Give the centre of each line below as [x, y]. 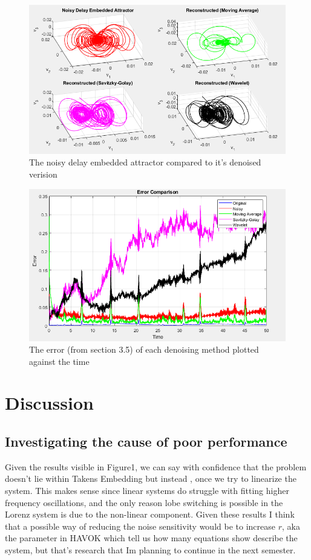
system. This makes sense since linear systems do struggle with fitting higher [147, 491]
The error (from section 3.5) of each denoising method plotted [144, 349]
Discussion [49, 403]
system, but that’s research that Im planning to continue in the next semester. [150, 550]
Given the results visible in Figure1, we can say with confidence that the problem [156, 466]
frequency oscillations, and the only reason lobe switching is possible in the [144, 502]
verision [43, 174]
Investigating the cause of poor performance [146, 442]
